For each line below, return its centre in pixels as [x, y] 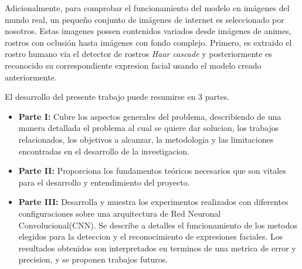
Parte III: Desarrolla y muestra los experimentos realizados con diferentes [153, 202]
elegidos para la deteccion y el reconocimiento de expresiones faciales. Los [151, 236]
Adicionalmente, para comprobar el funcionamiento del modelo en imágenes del [147, 8]
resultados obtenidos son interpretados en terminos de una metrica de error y [157, 248]
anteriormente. [31, 77]
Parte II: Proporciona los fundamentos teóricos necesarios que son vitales [152, 171]
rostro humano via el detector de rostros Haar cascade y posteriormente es [138, 54]
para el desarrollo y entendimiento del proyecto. [104, 182]
